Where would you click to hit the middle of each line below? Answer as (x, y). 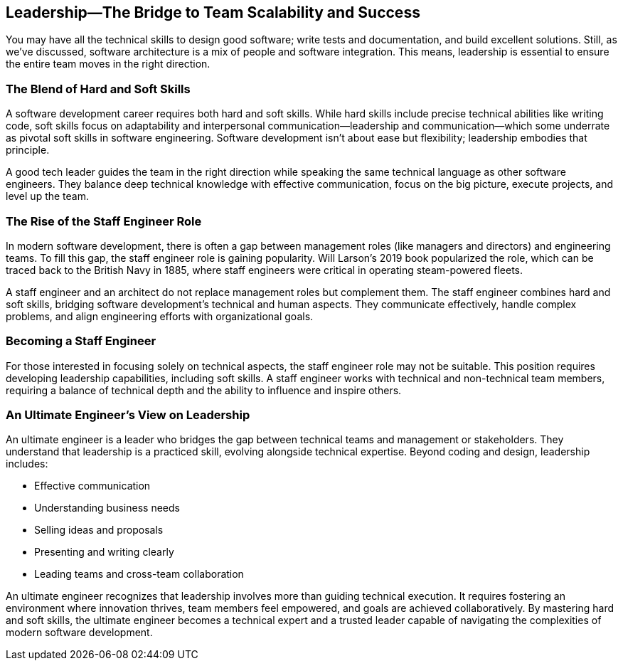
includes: (27, 464)
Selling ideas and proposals (99, 530)
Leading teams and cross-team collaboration (139, 574)
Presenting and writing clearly (104, 552)
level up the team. (48, 196)
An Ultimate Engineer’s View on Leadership (128, 415)
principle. (28, 150)
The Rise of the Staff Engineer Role (104, 221)
